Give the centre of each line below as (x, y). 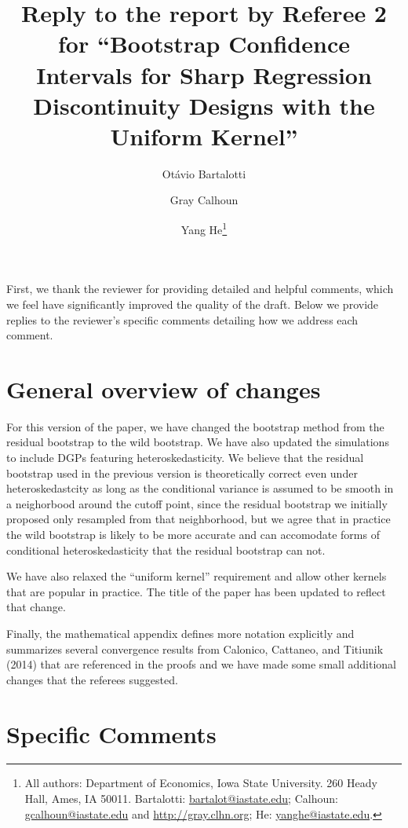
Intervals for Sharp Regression (204, 74)
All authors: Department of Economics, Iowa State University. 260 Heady (201, 783)
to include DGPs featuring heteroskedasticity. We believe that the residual (185, 457)
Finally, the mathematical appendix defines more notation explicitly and (180, 633)
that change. (36, 607)
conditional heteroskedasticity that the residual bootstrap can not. (166, 550)
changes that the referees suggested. (92, 679)
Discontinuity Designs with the (204, 105)
